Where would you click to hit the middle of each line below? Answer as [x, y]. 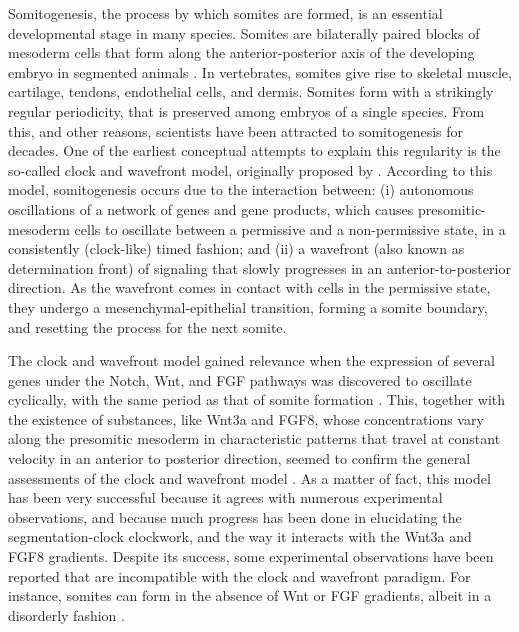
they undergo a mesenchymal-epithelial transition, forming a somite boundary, [248, 306]
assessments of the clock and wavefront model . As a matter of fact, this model [249, 477]
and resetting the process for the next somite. [147, 326]
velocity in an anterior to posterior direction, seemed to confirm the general [239, 458]
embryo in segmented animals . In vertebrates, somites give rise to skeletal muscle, [260, 71]
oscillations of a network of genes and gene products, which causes [211, 208]
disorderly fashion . [66, 614]
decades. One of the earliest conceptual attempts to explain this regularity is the [254, 150]
